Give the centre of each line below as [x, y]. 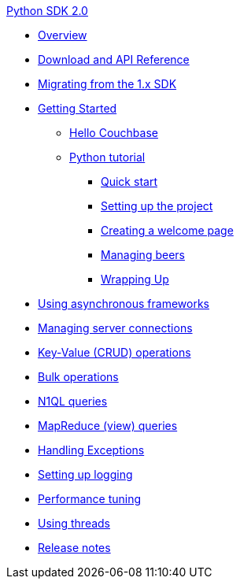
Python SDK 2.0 [47, 11]
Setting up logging [85, 474]
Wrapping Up [135, 279]
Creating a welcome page [167, 230]
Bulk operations [78, 377]
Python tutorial [107, 157]
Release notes [74, 548]
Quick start [129, 181]
